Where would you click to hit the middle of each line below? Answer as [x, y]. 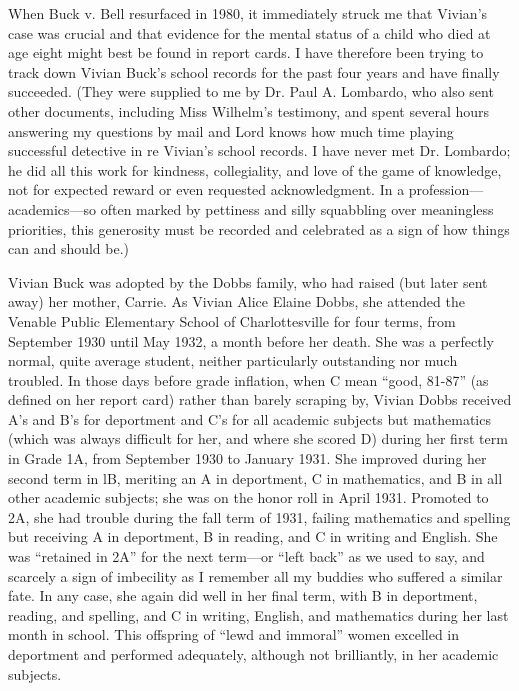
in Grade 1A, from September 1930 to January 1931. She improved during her [247, 458]
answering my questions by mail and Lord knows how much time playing [231, 130]
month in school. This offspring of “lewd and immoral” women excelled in [234, 634]
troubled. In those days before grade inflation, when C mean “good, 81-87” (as [248, 379]
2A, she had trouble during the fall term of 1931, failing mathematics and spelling [259, 516]
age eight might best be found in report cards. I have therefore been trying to [246, 52]
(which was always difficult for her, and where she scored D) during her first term [258, 438]
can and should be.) [69, 248]
